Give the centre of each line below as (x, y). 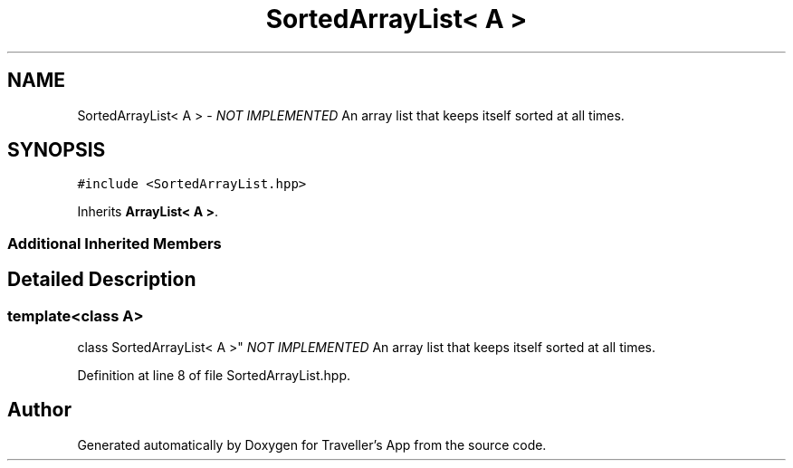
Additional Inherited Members (115, 243)
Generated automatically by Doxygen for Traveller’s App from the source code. (312, 444)
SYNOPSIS (57, 150)
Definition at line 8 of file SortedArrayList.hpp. (214, 376)
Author (39, 410)
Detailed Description (102, 280)
